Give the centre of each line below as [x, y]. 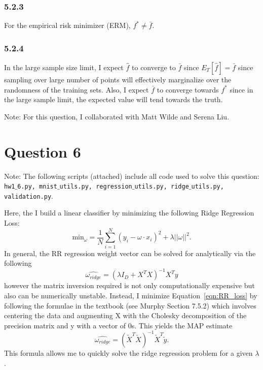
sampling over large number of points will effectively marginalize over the [118, 80]
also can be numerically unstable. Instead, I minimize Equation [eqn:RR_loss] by [131, 296]
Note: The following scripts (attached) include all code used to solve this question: [132, 176]
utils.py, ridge [162, 187]
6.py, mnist [37, 187]
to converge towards [188, 89]
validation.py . [29, 195]
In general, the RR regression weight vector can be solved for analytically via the [130, 253]
